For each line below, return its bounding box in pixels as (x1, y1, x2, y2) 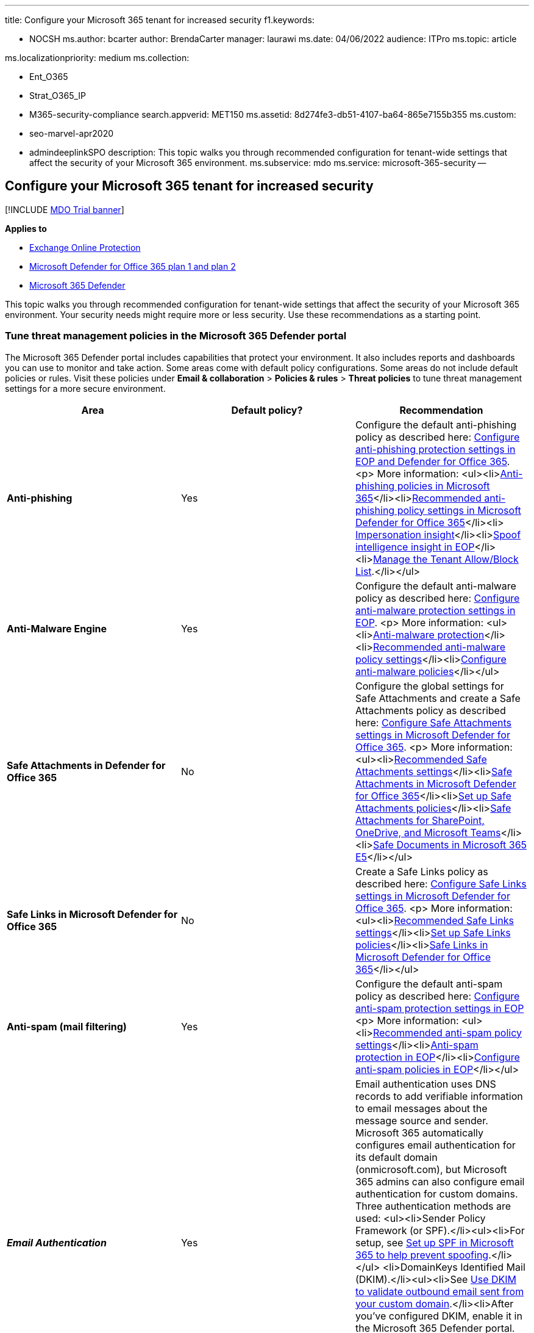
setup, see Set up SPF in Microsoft (355, 1236, 514, 1249)
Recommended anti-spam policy (372, 1026, 522, 1039)
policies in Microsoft (397, 479, 490, 492)
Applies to (5, 223, 47, 234)
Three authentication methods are (355, 1199, 511, 1212)
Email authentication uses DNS (355, 1077, 496, 1090)
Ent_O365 (29, 71, 68, 82)
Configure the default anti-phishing (355, 418, 517, 431)
